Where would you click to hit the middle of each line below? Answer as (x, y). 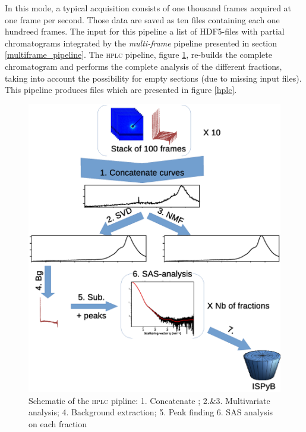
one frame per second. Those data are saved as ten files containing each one (142, 19)
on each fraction (58, 424)
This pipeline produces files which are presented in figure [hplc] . (121, 90)
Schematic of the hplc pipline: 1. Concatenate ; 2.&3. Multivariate (149, 400)
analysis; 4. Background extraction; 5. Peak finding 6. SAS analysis (151, 412)
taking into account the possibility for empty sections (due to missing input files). (153, 78)
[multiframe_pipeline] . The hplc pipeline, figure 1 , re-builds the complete (138, 55)
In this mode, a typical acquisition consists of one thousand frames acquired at (148, 8)
